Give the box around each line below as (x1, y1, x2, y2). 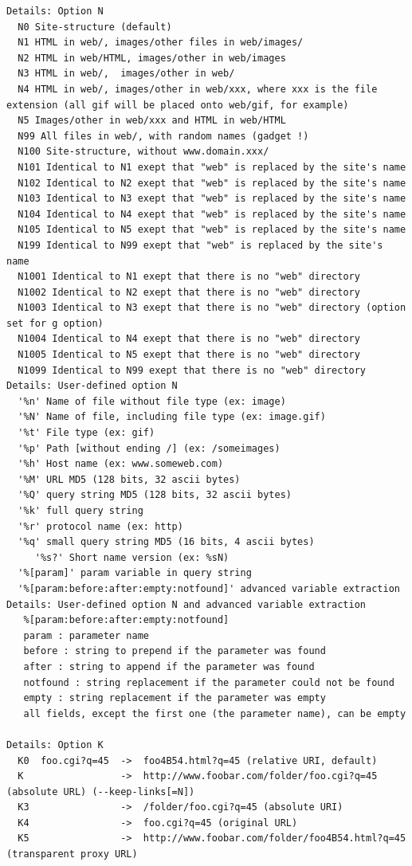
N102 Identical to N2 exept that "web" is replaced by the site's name (18, 177, 406, 189)
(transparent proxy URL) (6, 848, 138, 860)
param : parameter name (23, 629, 149, 641)
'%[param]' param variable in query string (18, 567, 252, 579)
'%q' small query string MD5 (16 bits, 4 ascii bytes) (18, 536, 315, 548)
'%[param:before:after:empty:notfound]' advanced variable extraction (18, 582, 400, 594)
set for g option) (6, 317, 104, 329)
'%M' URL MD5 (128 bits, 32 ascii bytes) (18, 473, 241, 485)
